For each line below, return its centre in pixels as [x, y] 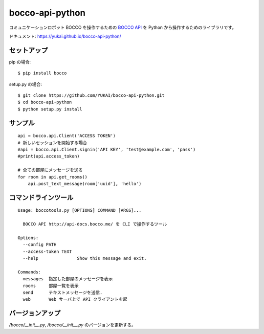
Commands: [29, 272]
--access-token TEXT [47, 251]
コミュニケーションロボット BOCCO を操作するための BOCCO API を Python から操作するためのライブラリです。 [123, 27]
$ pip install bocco [42, 73]
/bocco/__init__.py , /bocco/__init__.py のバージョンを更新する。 [73, 325]
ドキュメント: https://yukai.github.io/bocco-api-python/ [65, 36]
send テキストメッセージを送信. [63, 293]
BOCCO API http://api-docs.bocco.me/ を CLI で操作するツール [95, 224]
